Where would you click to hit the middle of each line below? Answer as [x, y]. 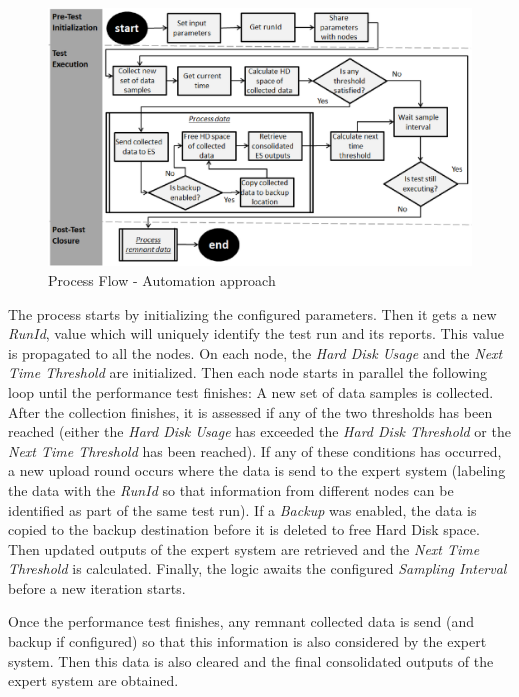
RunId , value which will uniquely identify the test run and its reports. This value [256, 333]
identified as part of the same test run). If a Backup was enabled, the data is [242, 509]
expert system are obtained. [93, 680]
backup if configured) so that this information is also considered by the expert [247, 641]
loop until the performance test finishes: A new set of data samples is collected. [251, 391]
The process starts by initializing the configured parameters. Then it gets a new [252, 313]
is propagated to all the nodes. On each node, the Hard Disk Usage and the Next [255, 352]
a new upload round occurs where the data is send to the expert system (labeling [257, 470]
